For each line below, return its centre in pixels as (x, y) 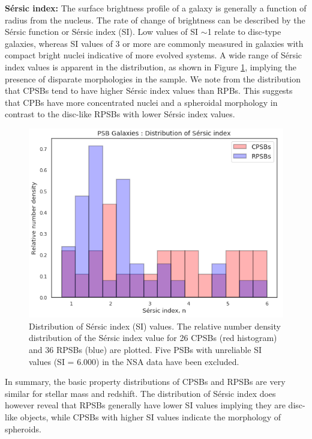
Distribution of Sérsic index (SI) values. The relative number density (155, 326)
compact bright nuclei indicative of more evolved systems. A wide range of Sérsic (154, 55)
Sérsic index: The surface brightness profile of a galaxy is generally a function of (156, 8)
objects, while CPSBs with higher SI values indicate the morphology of (150, 416)
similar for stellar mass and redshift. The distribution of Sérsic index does (140, 393)
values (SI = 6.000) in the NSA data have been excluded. (134, 361)
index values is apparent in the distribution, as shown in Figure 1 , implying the (151, 66)
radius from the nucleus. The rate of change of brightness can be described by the (155, 20)
